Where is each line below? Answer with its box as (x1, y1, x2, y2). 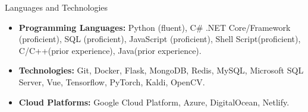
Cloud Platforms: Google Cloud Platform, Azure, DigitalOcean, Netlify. (18, 95, 290, 108)
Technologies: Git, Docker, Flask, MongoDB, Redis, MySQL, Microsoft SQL (18, 64, 304, 76)
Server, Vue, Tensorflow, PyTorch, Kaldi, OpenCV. (18, 75, 205, 88)
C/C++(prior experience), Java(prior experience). (18, 44, 202, 56)
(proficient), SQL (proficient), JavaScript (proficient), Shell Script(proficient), (18, 33, 301, 45)
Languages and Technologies (5, 1, 108, 13)
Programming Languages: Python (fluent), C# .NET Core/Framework (18, 21, 291, 33)
